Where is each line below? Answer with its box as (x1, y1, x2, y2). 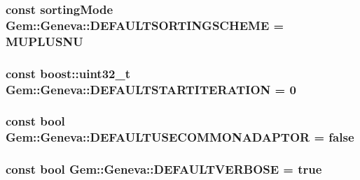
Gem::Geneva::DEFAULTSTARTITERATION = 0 (6, 80, 296, 98)
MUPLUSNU (6, 32, 83, 50)
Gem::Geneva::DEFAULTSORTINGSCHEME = (6, 16, 284, 33)
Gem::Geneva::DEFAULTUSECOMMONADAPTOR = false (6, 128, 354, 146)
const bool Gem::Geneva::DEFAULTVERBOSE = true (6, 160, 322, 178)
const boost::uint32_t (6, 64, 130, 82)
